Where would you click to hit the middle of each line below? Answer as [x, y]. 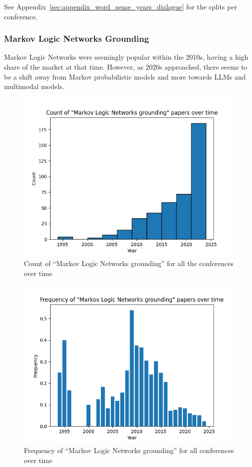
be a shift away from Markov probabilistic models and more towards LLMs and [125, 76]
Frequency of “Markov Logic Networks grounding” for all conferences [129, 450]
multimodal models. [34, 86]
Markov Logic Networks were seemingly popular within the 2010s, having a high [126, 57]
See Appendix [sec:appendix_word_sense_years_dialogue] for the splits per [121, 6]
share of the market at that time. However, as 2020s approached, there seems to [126, 67]
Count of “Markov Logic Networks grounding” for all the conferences [129, 263]
